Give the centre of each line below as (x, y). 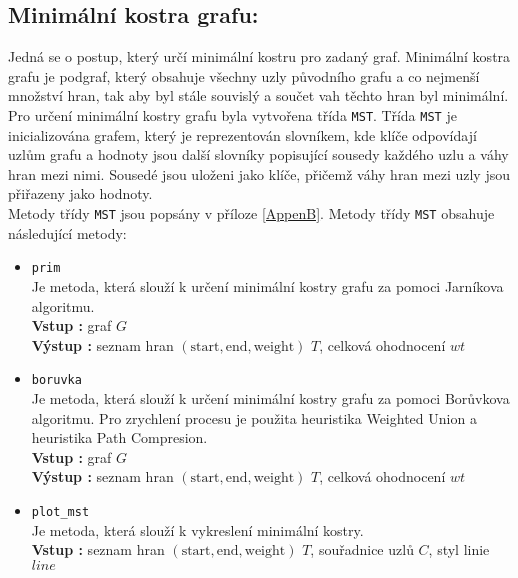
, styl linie (459, 549)
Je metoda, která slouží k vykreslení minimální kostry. (197, 529)
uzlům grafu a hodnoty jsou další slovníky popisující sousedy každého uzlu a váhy (258, 154)
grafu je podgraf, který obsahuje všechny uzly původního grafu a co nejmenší (244, 75)
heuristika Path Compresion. (119, 437)
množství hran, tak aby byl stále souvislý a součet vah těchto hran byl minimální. (258, 95)
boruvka (56, 380)
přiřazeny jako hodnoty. (80, 193)
